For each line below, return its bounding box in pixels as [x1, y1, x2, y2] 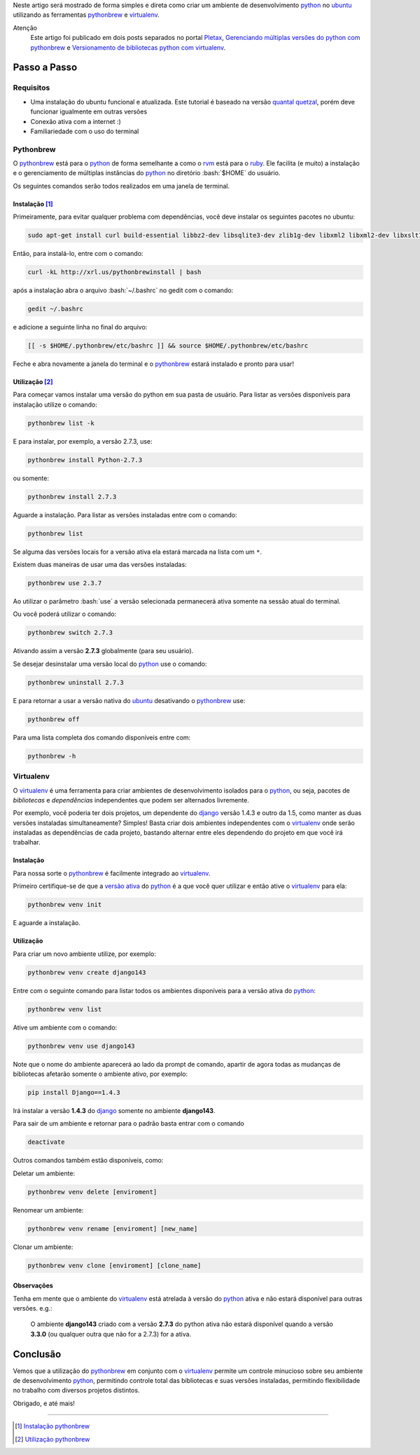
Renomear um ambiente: [13, 1205, 84, 1214]
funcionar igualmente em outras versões [30, 107, 148, 116]
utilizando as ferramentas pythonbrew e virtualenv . [13, 11, 160, 19]
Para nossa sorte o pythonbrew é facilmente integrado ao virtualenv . [13, 869, 211, 877]
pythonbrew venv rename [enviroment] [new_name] [27, 1224, 198, 1233]
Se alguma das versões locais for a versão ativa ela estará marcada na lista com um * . [13, 547, 262, 556]
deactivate [27, 1138, 65, 1146]
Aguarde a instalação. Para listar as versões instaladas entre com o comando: [13, 510, 237, 519]
